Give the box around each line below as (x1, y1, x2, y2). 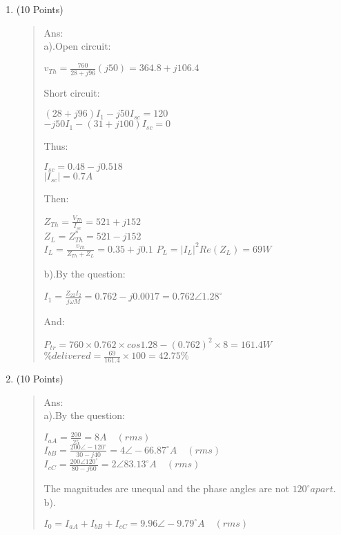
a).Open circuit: (43, 39, 111, 53)
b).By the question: (43, 266, 126, 280)
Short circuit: (43, 85, 100, 99)
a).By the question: (43, 408, 125, 422)
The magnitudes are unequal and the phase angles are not (43, 481, 289, 496)
